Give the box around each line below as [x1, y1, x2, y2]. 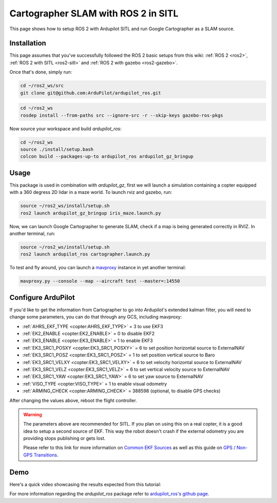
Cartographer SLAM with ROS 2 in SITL [9, 8, 179, 19]
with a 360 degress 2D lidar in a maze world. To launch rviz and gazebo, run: [9, 189, 172, 195]
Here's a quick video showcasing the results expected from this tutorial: [9, 481, 162, 487]
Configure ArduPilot [9, 293, 75, 302]
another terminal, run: [9, 230, 55, 236]
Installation [9, 39, 46, 48]
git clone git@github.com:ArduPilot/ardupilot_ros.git [20, 90, 161, 96]
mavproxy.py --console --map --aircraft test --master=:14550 [20, 278, 180, 284]
